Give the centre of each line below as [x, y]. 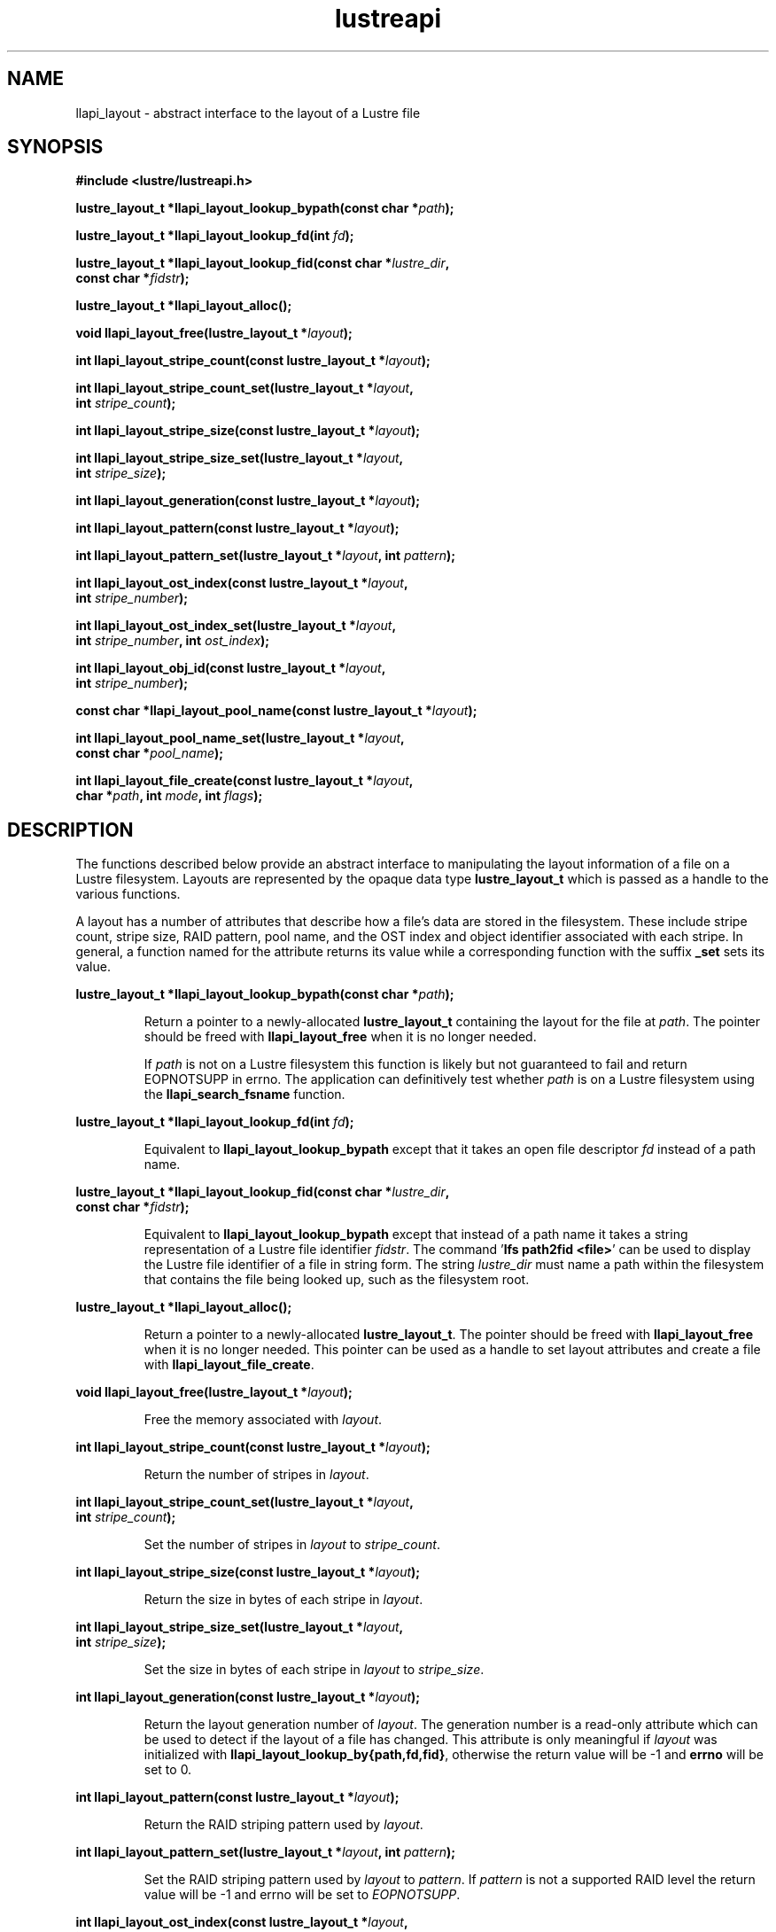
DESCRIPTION [70, 830]
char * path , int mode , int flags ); [169, 796]
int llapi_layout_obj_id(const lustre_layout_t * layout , [231, 668]
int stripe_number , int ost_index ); [173, 641]
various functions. [128, 894]
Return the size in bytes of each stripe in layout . [283, 1600]
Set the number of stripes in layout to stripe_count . [292, 1545]
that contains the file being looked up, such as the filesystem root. [337, 1280]
